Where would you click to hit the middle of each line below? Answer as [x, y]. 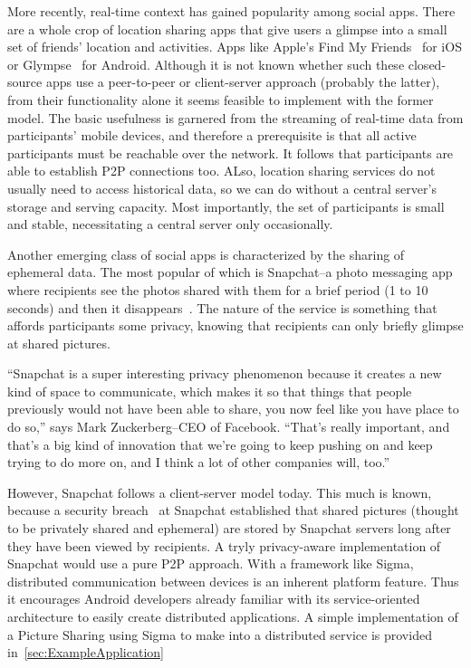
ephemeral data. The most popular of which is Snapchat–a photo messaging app [230, 272]
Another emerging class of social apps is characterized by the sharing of [206, 254]
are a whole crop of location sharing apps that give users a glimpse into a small [227, 29]
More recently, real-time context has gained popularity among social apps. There [231, 11]
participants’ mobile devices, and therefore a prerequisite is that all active [212, 135]
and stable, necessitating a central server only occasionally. [170, 224]
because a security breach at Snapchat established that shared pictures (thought [233, 510]
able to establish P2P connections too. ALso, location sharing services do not [221, 171]
